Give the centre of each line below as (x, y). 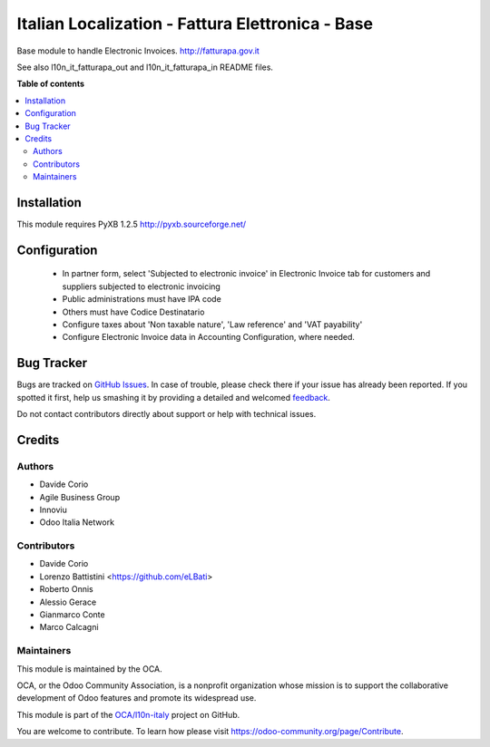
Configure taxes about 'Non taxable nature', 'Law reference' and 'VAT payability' (212, 324)
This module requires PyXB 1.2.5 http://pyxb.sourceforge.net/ (132, 224)
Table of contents (51, 84)
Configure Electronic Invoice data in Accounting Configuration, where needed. (209, 337)
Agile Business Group (80, 497)
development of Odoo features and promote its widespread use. (137, 698)
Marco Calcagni (69, 627)
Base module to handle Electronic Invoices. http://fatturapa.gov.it (138, 51)
